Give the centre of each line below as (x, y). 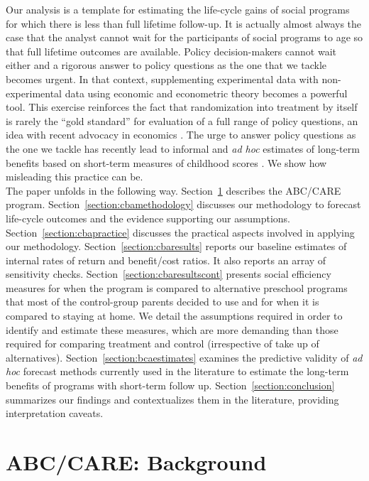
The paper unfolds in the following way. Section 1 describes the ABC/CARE (174, 190)
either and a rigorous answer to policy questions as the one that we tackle (166, 65)
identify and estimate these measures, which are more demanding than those (172, 329)
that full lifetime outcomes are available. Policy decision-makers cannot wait (171, 51)
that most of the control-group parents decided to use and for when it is (163, 302)
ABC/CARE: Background (136, 462)
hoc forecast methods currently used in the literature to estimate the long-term (177, 371)
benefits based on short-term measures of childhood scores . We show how (166, 162)
